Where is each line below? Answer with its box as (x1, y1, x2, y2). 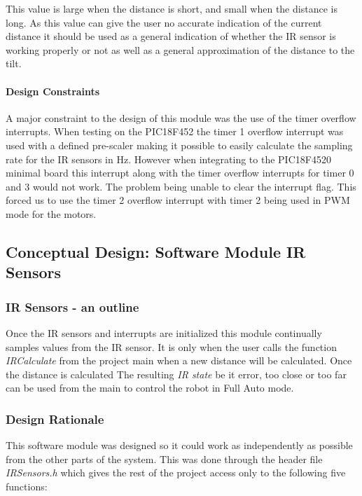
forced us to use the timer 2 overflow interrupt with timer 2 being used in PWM (6, 193, 350, 207)
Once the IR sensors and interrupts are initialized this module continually (6, 325, 322, 340)
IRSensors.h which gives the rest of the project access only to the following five (6, 465, 346, 480)
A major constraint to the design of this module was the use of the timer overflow (6, 110, 356, 125)
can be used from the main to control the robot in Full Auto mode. (6, 380, 294, 395)
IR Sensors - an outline (6, 298, 139, 315)
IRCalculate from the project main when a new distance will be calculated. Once (6, 353, 352, 368)
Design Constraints (6, 83, 100, 98)
